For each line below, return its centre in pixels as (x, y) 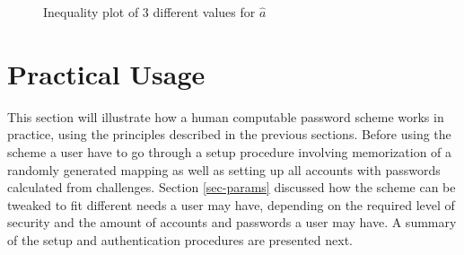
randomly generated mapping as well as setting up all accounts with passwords (224, 169)
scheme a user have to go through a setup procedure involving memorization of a (230, 151)
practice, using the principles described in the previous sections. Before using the (229, 134)
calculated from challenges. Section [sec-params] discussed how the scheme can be (232, 187)
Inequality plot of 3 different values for (149, 12)
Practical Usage (106, 73)
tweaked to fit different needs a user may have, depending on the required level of (231, 204)
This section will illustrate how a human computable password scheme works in (226, 116)
